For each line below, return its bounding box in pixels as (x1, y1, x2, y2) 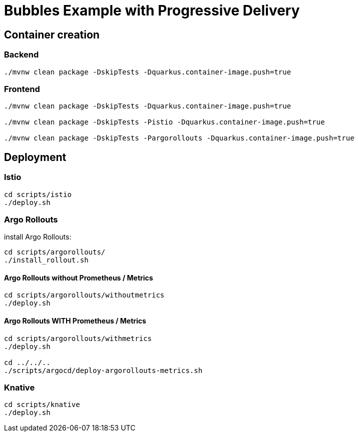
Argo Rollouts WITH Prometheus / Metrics (4, 316, 146, 325)
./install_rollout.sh (4, 256, 89, 264)
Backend (4, 49, 39, 60)
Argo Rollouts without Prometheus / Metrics (4, 273, 153, 282)
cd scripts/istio (4, 190, 72, 198)
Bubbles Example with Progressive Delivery (4, 2, 300, 19)
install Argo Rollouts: (4, 232, 72, 241)
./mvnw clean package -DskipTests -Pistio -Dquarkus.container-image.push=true (4, 118, 325, 126)
